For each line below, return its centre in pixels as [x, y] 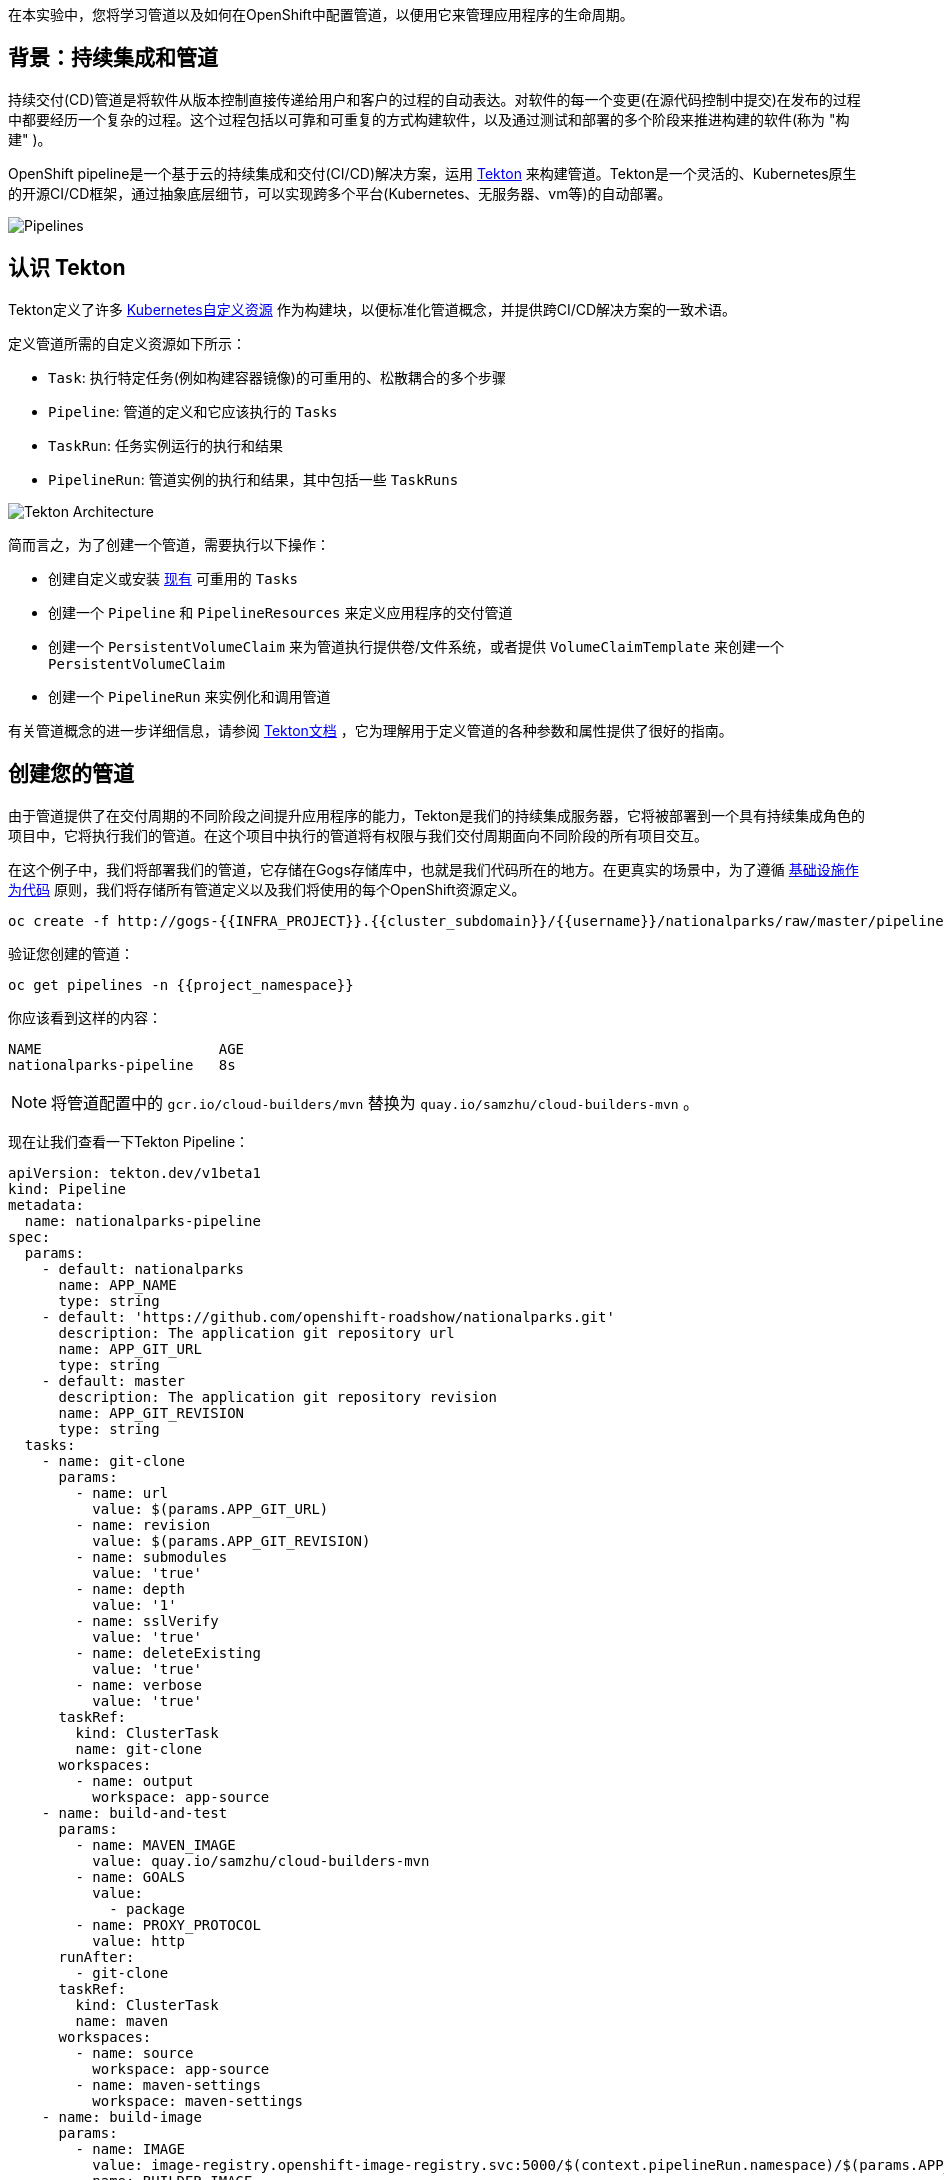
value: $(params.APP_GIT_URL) [210, 1508]
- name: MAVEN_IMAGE [155, 1844]
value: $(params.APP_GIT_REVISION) [231, 1540]
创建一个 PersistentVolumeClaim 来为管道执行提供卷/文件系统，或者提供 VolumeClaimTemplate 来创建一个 [416, 646]
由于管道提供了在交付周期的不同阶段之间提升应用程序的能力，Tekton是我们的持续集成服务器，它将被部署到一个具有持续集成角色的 [436, 815]
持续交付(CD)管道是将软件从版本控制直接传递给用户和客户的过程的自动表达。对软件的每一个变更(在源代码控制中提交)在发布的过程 [434, 99]
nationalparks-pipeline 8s [122, 1064]
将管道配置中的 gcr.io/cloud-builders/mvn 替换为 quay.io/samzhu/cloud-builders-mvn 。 [375, 1102]
